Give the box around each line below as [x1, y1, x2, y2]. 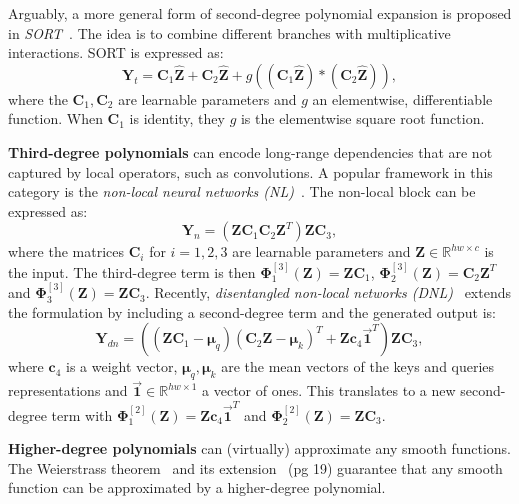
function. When [8, 108, 103, 129]
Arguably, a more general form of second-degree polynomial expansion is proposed [8, 3, 512, 23]
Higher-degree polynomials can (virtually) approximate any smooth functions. [8, 438, 511, 459]
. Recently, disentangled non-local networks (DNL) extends [145, 282, 511, 303]
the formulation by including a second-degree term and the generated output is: [8, 301, 496, 322]
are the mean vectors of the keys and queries [221, 356, 495, 377]
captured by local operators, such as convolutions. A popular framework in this [8, 161, 493, 182]
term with [51, 404, 113, 425]
